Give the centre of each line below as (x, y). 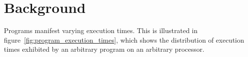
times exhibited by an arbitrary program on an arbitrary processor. (104, 49)
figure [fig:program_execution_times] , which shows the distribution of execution (124, 40)
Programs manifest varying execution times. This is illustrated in (101, 30)
